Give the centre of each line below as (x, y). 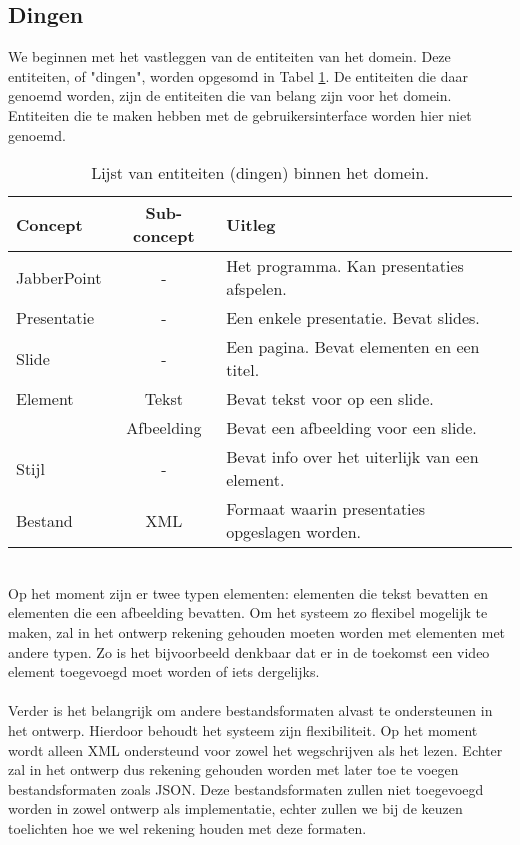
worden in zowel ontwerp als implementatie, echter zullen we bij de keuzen (235, 808)
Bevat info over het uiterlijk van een (352, 457)
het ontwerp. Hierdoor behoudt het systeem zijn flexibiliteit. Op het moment (243, 729)
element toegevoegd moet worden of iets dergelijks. (164, 671)
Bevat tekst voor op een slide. (330, 399)
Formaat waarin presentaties (325, 509)
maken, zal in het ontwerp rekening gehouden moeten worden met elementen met (257, 631)
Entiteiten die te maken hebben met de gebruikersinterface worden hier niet (240, 114)
